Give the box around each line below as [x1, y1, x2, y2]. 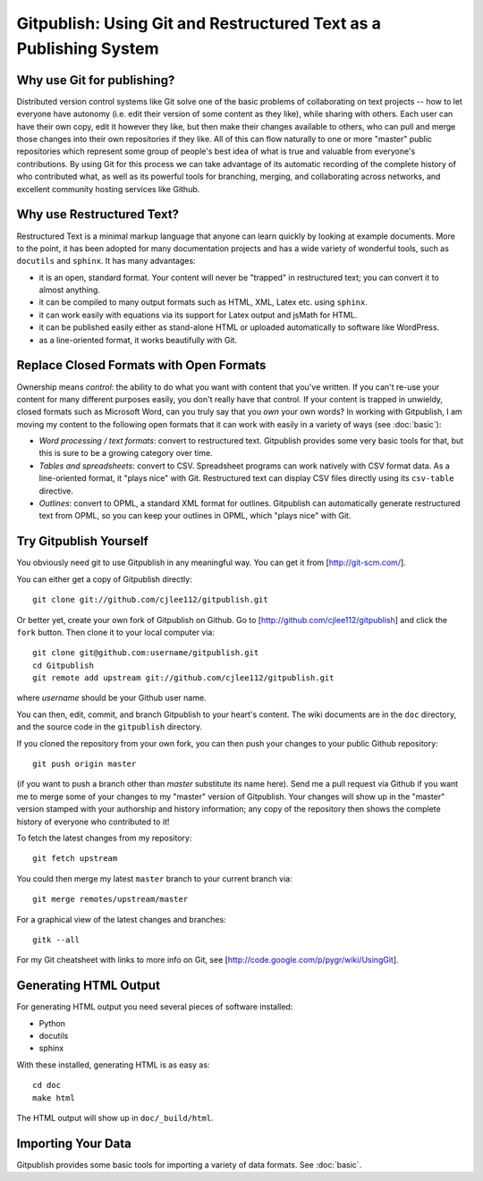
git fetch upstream [32, 854, 118, 864]
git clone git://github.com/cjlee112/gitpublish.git [32, 595, 268, 605]
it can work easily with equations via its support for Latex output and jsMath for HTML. [38, 309, 358, 320]
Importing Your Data [16, 1135, 131, 1151]
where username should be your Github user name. [16, 693, 207, 704]
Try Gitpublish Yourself [16, 534, 149, 549]
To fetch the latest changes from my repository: [16, 832, 192, 843]
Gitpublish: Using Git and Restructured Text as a [16, 13, 382, 33]
